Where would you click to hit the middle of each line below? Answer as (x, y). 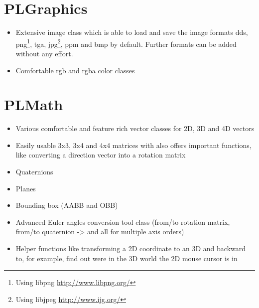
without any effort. (44, 53)
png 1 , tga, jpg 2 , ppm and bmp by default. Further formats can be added (126, 43)
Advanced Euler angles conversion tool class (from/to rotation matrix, (123, 222)
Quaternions (34, 172)
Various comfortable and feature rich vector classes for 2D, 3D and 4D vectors (135, 128)
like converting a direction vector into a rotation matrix (101, 155)
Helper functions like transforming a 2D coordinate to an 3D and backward (131, 248)
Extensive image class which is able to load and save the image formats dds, (132, 32)
